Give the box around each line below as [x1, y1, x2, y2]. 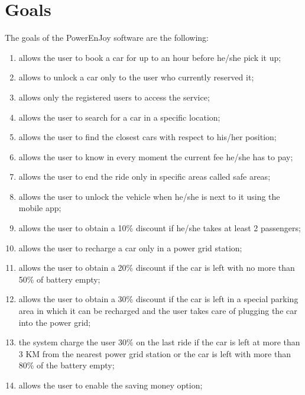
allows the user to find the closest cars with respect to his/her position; [18, 131, 277, 143]
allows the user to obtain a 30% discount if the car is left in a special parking [18, 293, 298, 305]
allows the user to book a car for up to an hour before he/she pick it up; [18, 51, 281, 63]
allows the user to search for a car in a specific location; [18, 111, 220, 123]
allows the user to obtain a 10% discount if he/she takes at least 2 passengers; [18, 222, 301, 234]
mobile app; [18, 202, 61, 214]
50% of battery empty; [18, 273, 100, 285]
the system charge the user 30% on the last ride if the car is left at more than [18, 336, 300, 348]
